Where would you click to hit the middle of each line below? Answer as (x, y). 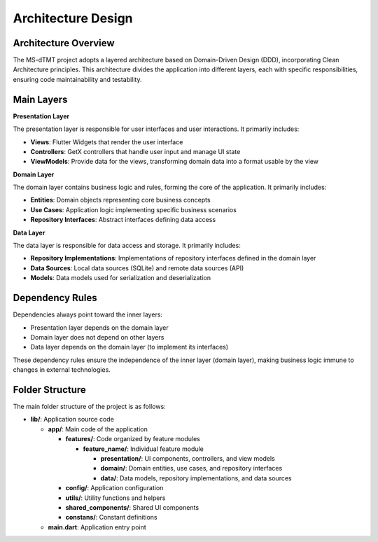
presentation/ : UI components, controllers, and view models (188, 458)
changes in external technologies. (62, 370)
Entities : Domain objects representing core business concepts (120, 200)
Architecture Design (73, 18)
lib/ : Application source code (72, 419)
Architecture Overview (64, 43)
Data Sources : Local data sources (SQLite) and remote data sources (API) (137, 268)
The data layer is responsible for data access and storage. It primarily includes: (127, 246)
